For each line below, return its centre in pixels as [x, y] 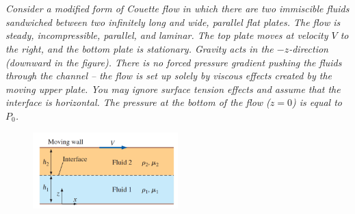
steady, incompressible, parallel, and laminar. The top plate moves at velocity [167, 35]
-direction [308, 48]
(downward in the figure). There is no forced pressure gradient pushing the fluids [174, 62]
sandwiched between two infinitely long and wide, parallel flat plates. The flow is [173, 22]
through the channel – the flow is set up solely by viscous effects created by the [169, 76]
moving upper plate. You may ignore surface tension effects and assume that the [173, 89]
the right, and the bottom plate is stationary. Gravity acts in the [140, 48]
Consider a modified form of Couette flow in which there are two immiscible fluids [177, 9]
